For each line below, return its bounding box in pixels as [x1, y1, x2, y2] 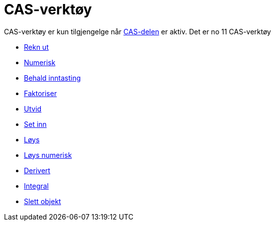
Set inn [24, 119, 47, 128]
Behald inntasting [24, 73, 81, 82]
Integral [24, 181, 49, 190]
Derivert [24, 166, 50, 175]
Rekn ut [24, 42, 49, 51]
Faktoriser [24, 89, 57, 98]
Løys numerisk [24, 150, 72, 159]
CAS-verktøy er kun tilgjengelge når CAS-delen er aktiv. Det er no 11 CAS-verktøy [4, 27, 271, 36]
